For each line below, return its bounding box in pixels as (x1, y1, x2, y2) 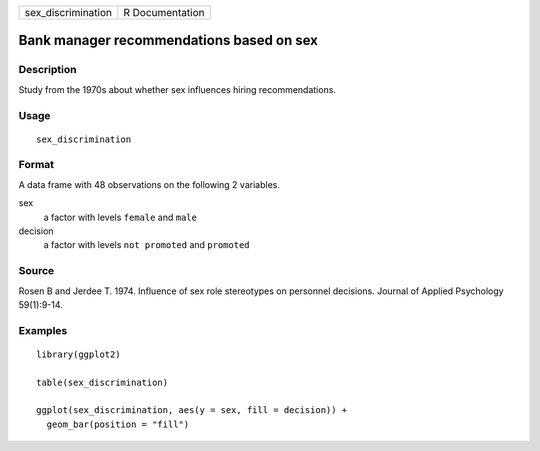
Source (18, 264, 55, 278)
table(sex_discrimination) (36, 376, 169, 388)
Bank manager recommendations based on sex (18, 32, 319, 49)
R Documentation (123, 6, 205, 19)
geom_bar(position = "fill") (46, 418, 190, 430)
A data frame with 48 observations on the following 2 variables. (18, 178, 280, 190)
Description (18, 63, 77, 77)
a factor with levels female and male (43, 211, 197, 223)
